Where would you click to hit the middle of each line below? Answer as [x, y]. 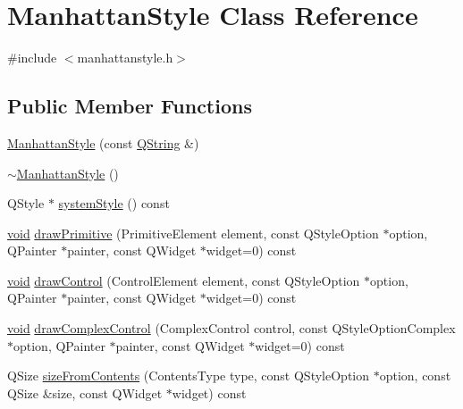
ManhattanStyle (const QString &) [103, 142]
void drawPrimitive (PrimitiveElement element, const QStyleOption [193, 233]
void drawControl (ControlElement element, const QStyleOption [184, 280]
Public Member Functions [130, 106]
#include [32, 58]
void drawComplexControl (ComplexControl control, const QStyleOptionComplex [231, 328]
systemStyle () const [114, 203]
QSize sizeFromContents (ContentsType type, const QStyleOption [189, 376]
